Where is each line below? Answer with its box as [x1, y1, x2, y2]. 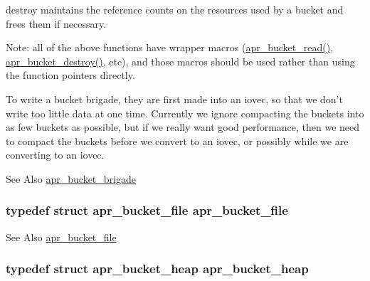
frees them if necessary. [6, 16, 107, 31]
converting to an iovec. [6, 147, 105, 162]
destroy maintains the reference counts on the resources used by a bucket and [6, 2, 344, 16]
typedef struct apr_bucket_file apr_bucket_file [6, 201, 288, 219]
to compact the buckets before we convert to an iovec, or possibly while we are [6, 133, 349, 148]
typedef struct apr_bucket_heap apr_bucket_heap [6, 260, 309, 277]
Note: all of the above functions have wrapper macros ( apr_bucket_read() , [6, 40, 334, 55]
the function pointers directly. [6, 68, 135, 83]
